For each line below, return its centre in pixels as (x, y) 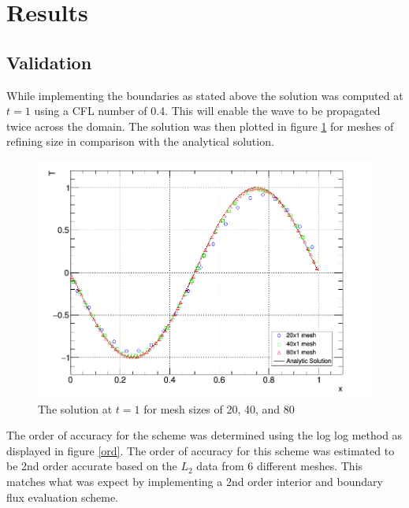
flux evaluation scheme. (63, 497)
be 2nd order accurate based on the (92, 466)
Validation (49, 62)
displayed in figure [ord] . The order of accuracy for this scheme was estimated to (201, 450)
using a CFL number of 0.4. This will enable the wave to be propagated (207, 111)
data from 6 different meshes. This (280, 466)
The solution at (75, 408)
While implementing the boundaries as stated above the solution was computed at (205, 95)
